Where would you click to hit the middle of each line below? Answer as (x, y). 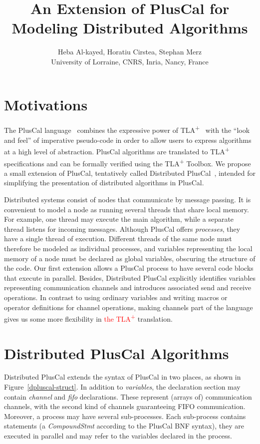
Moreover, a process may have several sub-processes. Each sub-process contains (125, 416)
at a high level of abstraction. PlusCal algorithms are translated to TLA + (117, 151)
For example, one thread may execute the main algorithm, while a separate (119, 219)
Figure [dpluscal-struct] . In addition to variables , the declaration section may (122, 387)
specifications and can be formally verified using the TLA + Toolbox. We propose (128, 162)
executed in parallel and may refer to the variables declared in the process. (118, 436)
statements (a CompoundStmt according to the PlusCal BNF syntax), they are (124, 426)
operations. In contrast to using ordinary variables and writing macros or (116, 297)
